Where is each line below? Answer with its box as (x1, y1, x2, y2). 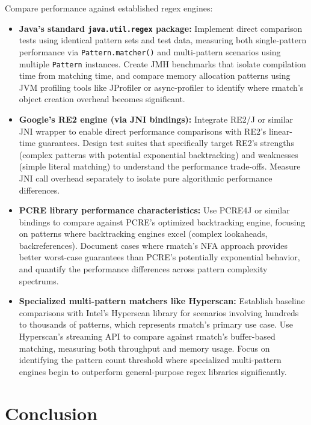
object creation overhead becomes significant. (19, 93, 185, 105)
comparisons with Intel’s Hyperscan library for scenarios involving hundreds (19, 306, 299, 319)
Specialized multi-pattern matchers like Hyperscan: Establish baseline (19, 295, 305, 307)
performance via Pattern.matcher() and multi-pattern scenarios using (19, 45, 281, 58)
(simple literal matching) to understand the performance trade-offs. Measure (19, 160, 301, 173)
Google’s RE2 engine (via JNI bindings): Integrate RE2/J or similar (19, 112, 294, 125)
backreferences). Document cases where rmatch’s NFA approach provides (19, 239, 288, 251)
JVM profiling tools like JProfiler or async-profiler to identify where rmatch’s (19, 81, 304, 93)
